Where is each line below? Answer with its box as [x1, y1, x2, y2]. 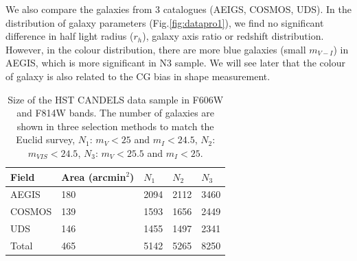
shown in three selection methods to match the [16, 119, 214, 133]
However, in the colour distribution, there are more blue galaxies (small [5, 42, 306, 56]
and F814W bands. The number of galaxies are [16, 105, 215, 120]
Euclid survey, [16, 132, 76, 147]
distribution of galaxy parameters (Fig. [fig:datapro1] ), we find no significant [5, 15, 324, 29]
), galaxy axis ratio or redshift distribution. [142, 29, 324, 43]
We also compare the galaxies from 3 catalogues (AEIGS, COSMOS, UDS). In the [5, 2, 352, 16]
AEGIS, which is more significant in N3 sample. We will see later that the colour [5, 55, 345, 70]
